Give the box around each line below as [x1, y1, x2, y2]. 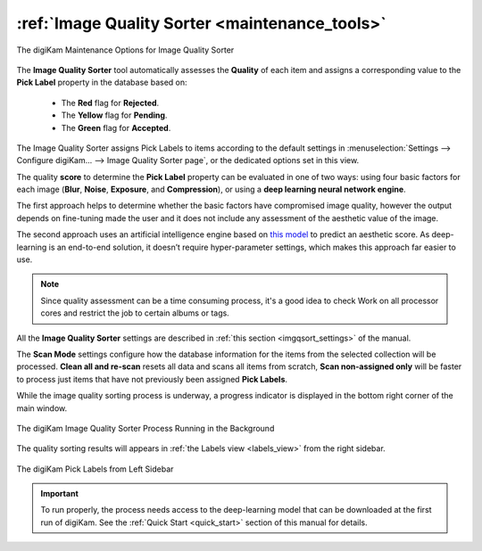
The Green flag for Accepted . [61, 122, 171, 133]
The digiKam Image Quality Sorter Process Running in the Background [16, 423, 275, 433]
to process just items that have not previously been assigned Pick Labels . [16, 374, 288, 384]
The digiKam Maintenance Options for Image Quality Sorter [16, 45, 235, 55]
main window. [16, 402, 68, 414]
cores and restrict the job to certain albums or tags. [40, 308, 229, 318]
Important [40, 489, 79, 499]
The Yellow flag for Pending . [61, 110, 168, 120]
